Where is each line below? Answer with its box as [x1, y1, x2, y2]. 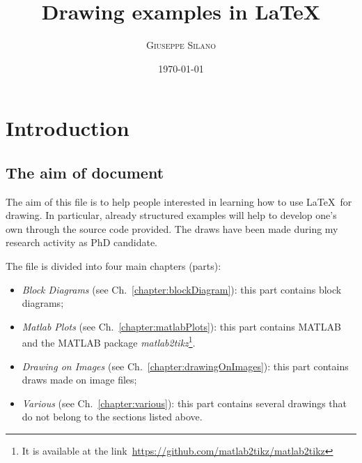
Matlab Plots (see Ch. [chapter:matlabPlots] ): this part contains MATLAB [22, 319, 341, 333]
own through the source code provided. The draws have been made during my [6, 221, 338, 236]
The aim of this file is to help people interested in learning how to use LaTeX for [6, 194, 352, 208]
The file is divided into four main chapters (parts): [6, 259, 221, 273]
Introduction [6, 114, 129, 142]
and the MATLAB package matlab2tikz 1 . [22, 333, 196, 350]
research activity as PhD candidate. [6, 235, 158, 250]
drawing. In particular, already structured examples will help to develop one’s [6, 208, 337, 222]
